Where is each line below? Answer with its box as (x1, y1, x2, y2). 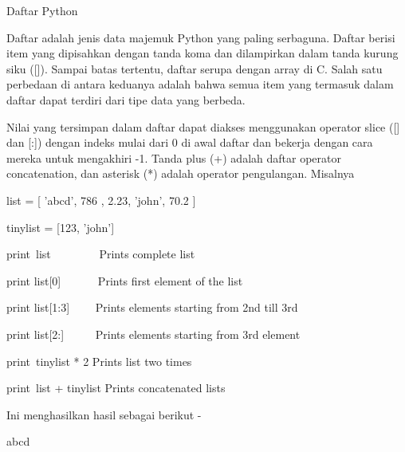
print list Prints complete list (6, 246, 195, 262)
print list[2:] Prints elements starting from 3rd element (6, 325, 301, 342)
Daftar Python (6, 2, 78, 18)
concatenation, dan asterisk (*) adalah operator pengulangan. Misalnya (6, 165, 355, 182)
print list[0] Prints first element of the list (6, 272, 243, 289)
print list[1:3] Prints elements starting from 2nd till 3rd (6, 299, 298, 316)
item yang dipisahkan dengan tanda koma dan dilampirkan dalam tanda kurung (6, 45, 399, 61)
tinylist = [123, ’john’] (6, 218, 115, 235)
